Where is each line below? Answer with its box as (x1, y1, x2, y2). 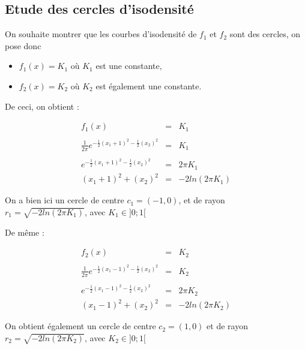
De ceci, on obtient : (5, 100, 79, 112)
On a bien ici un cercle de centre (5, 194, 124, 206)
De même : (5, 225, 44, 238)
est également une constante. (95, 79, 202, 92)
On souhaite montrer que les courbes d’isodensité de (5, 28, 197, 40)
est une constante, (95, 59, 162, 72)
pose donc (5, 39, 41, 52)
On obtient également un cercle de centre (5, 320, 156, 332)
